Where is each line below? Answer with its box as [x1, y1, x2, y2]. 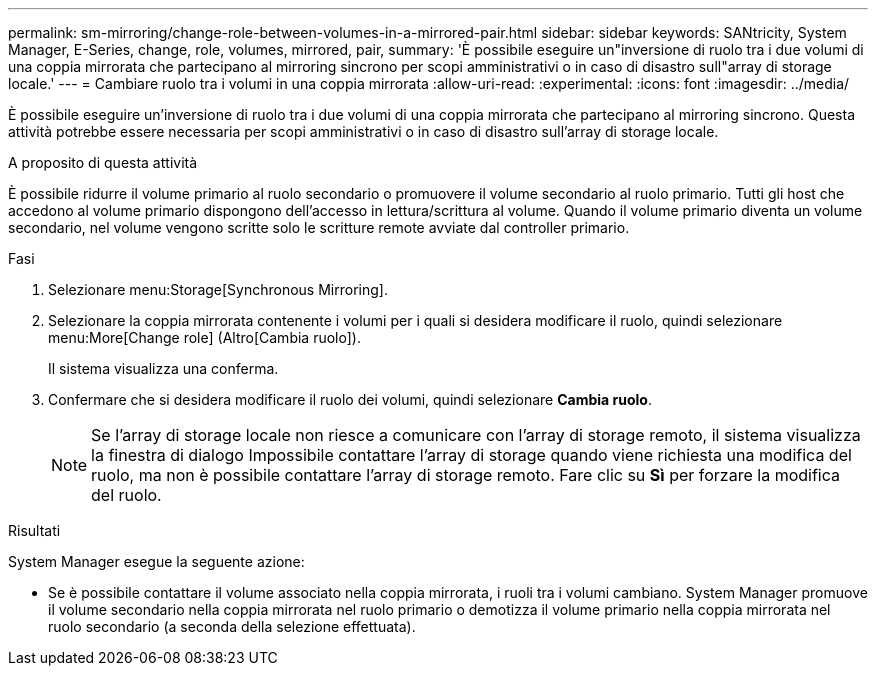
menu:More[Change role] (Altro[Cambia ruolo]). [48, 329, 361, 346]
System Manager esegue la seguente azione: [8, 553, 305, 570]
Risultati [8, 522, 61, 539]
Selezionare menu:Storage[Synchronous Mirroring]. [48, 281, 388, 298]
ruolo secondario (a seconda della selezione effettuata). [48, 618, 416, 635]
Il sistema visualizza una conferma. [48, 360, 279, 377]
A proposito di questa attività [8, 154, 198, 171]
